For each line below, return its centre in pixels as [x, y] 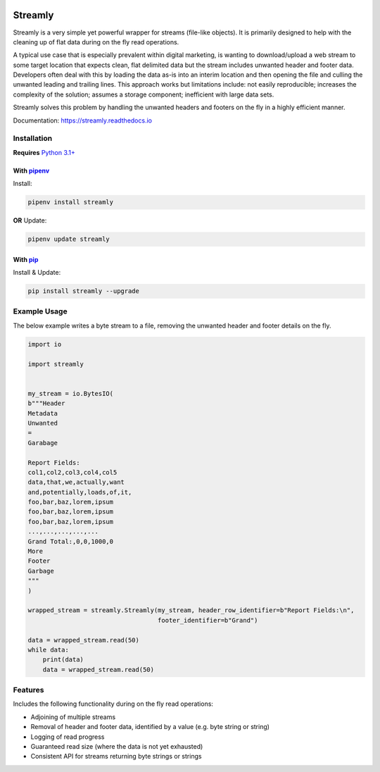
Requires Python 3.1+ [44, 152]
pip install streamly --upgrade [84, 291]
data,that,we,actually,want [76, 482]
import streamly [56, 364]
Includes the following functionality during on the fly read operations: [113, 704]
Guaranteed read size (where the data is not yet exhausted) [117, 746]
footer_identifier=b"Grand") [208, 620]
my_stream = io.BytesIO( [71, 393]
